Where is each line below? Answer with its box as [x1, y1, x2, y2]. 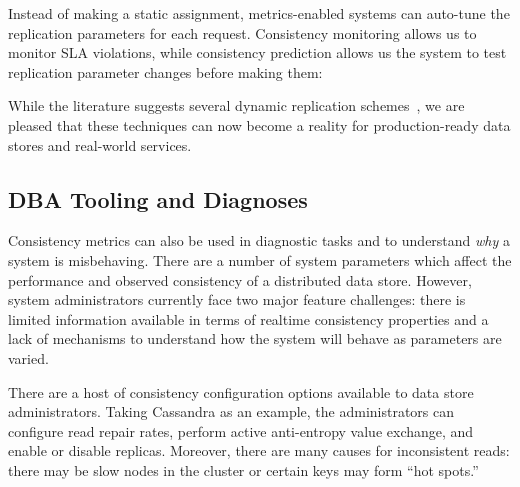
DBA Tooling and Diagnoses [8, 183, 308, 214]
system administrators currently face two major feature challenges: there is [8, 289, 466, 310]
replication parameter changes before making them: [8, 61, 323, 82]
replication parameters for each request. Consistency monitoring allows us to [8, 22, 477, 43]
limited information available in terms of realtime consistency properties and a [8, 308, 489, 329]
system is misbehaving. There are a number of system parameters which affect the [8, 249, 512, 270]
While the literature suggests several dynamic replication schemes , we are [8, 95, 465, 116]
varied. [8, 347, 49, 368]
